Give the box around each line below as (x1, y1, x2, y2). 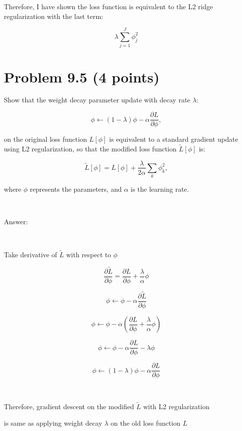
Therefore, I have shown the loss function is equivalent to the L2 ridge (4, 1, 213, 11)
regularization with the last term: (4, 11, 103, 21)
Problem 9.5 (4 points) (4, 66, 160, 86)
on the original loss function (4, 134, 87, 144)
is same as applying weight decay (4, 417, 103, 428)
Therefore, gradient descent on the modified (4, 401, 134, 411)
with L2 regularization (143, 401, 210, 411)
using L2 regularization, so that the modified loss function (4, 143, 177, 153)
